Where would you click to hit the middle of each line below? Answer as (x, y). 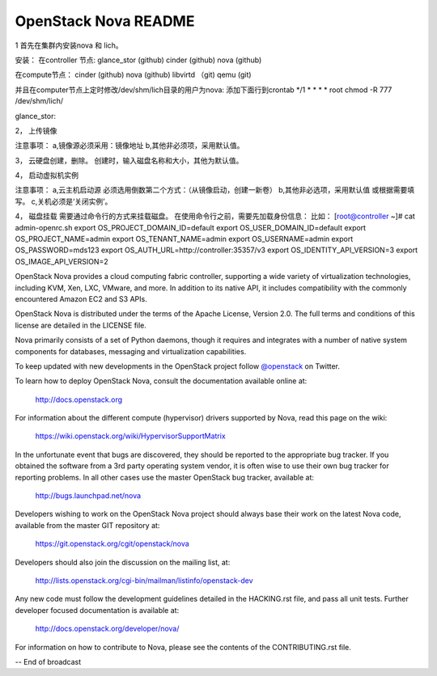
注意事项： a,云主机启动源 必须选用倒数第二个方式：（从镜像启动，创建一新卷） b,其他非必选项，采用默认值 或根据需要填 (215, 190)
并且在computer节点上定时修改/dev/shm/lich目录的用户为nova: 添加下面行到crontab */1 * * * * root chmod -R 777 (204, 90)
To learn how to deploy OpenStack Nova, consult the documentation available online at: (161, 381)
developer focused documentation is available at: (97, 610)
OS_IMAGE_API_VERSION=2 (62, 261)
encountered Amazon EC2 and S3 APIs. (81, 298)
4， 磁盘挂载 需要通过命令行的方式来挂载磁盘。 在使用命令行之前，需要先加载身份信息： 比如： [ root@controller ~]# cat (215, 216)
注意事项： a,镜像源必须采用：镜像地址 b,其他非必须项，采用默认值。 (129, 146)
